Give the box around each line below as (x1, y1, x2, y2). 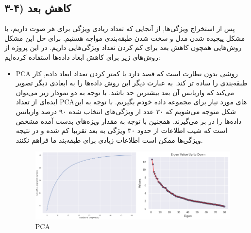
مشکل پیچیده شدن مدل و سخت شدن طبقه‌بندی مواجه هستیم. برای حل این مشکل (4, 33, 245, 43)
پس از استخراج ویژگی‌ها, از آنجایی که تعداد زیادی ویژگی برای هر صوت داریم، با (4, 23, 235, 33)
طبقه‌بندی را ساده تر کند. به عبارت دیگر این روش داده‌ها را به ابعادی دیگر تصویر (16, 78, 248, 88)
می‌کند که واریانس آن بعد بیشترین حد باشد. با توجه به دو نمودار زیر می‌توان (16, 87, 234, 97)
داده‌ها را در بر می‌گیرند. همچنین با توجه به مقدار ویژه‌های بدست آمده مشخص (16, 116, 242, 126)
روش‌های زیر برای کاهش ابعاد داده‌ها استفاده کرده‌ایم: (4, 51, 160, 62)
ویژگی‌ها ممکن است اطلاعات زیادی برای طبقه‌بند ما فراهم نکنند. (16, 134, 203, 145)
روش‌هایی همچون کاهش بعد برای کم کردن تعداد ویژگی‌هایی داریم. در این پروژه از (4, 42, 242, 52)
